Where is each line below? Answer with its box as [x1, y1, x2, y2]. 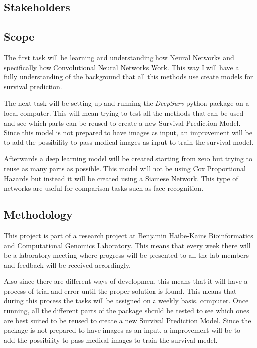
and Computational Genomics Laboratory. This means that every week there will [4, 240, 251, 250]
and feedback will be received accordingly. [4, 259, 131, 270]
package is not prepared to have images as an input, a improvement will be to [4, 325, 241, 335]
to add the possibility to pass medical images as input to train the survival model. [4, 137, 254, 147]
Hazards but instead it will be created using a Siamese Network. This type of [4, 173, 238, 183]
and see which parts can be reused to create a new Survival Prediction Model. [4, 117, 241, 128]
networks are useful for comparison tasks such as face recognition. [4, 183, 204, 193]
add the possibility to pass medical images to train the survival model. [4, 334, 218, 345]
